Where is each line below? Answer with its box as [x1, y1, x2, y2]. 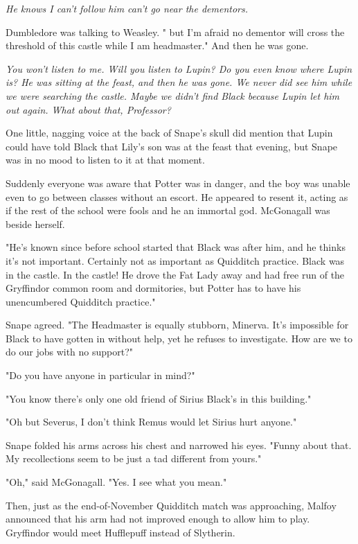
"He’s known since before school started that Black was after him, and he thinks [6, 240, 346, 254]
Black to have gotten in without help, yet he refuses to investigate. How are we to [6, 331, 352, 345]
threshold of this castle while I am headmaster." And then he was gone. [6, 38, 309, 53]
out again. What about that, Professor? [6, 102, 171, 116]
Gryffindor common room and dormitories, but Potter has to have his [6, 281, 301, 295]
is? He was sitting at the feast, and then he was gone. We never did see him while [6, 75, 352, 89]
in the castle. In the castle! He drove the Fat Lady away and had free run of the [6, 267, 345, 281]
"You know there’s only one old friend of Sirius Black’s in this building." [6, 391, 312, 405]
